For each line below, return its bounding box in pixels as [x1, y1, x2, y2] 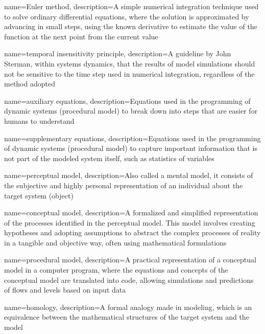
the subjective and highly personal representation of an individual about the [4, 180, 243, 190]
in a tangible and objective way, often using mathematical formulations [4, 237, 227, 248]
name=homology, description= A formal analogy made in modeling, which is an [4, 301, 252, 312]
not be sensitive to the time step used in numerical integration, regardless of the [4, 68, 255, 79]
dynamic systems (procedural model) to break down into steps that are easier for [4, 105, 258, 116]
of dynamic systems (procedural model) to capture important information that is [4, 143, 257, 153]
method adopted [4, 78, 55, 89]
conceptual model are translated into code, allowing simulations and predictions [4, 274, 254, 285]
